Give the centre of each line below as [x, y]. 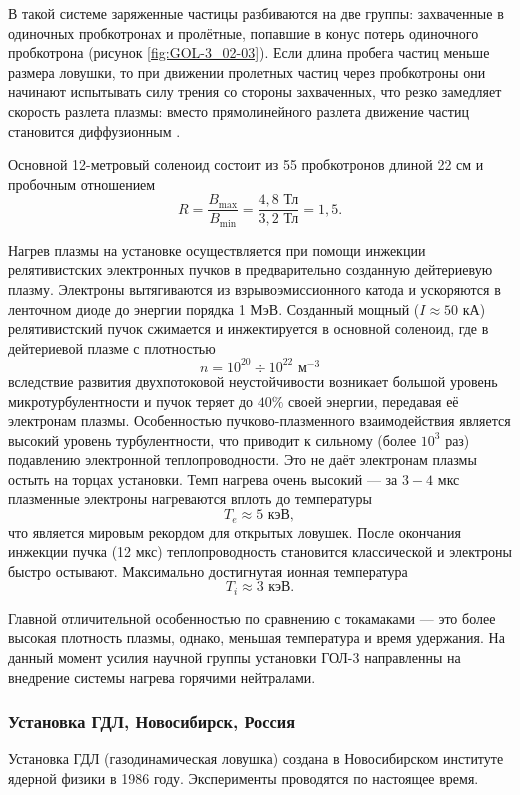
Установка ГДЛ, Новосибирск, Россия [151, 721]
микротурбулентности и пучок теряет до [131, 400]
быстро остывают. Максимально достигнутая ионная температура [208, 570]
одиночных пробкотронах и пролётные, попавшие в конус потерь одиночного [243, 32]
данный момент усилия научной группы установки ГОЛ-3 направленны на [234, 656]
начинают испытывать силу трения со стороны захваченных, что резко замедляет [255, 91]
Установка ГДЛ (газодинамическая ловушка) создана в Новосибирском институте [256, 758]
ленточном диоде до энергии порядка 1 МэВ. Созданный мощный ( [214, 308]
